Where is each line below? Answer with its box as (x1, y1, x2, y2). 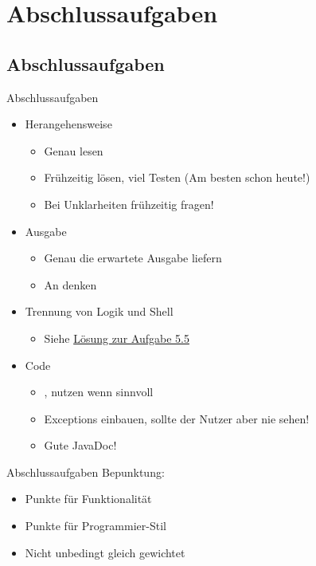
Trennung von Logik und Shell (25, 303, 174, 320)
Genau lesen (44, 142, 103, 159)
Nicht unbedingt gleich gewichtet (25, 544, 185, 560)
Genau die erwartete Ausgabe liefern (44, 250, 222, 266)
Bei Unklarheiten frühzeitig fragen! (44, 195, 214, 212)
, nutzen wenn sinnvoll (44, 383, 154, 400)
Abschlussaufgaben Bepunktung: (6, 463, 165, 480)
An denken (44, 276, 97, 293)
